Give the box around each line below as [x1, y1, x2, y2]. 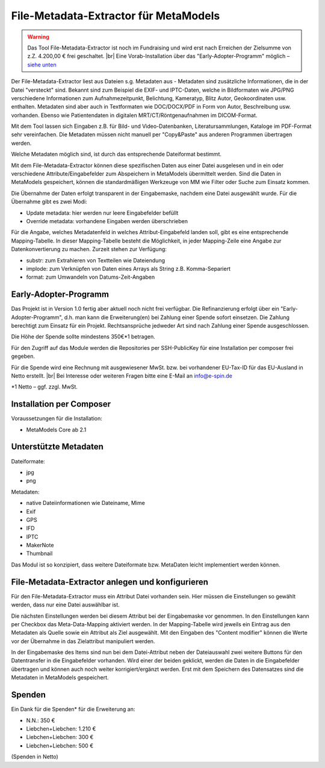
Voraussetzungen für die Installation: [11, 415, 102, 422]
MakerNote [26, 542, 54, 549]
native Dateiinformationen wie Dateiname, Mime [26, 500, 146, 507]
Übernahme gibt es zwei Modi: [11, 198, 87, 205]
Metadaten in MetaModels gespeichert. [11, 674, 109, 681]
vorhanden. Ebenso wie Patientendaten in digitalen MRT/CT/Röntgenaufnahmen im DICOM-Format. [11, 112, 258, 119]
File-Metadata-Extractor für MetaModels [11, 9, 220, 22]
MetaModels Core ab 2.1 [26, 426, 87, 433]
